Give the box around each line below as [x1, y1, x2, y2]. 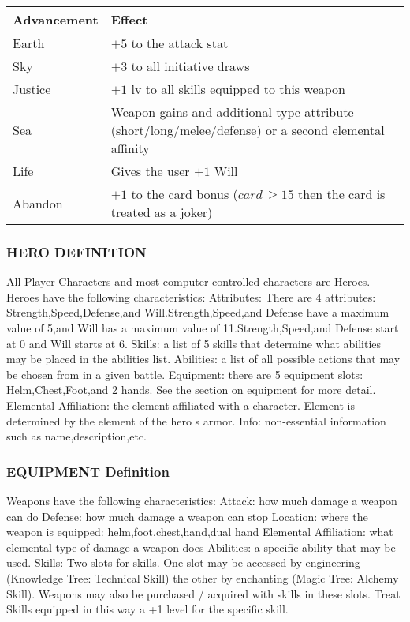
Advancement [13, 10, 99, 28]
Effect [110, 10, 148, 28]
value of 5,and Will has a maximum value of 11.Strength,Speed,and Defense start [6, 320, 399, 335]
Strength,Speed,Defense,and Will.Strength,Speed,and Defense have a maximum [6, 304, 389, 320]
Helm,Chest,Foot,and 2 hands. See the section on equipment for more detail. [6, 381, 376, 398]
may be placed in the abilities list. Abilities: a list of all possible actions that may [6, 350, 401, 367]
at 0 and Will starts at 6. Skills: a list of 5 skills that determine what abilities [6, 335, 382, 351]
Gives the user [110, 162, 190, 180]
